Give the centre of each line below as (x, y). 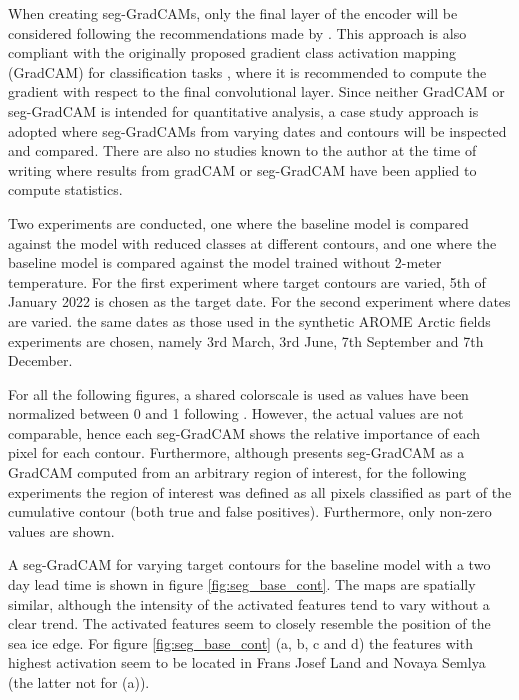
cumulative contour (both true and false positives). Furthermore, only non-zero (250, 511)
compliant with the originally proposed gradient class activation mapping (232, 52)
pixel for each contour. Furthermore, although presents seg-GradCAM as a (236, 452)
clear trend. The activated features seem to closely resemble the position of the (249, 623)
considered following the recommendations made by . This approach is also (237, 32)
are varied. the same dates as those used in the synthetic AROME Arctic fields (249, 320)
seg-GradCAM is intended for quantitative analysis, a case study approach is (243, 110)
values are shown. (61, 530)
